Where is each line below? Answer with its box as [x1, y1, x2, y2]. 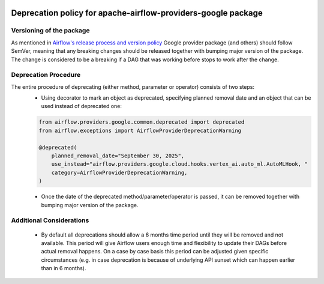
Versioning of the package [11, 26, 90, 35]
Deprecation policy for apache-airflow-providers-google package [11, 8, 263, 18]
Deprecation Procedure [11, 71, 81, 79]
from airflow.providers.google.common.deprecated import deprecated [38, 119, 245, 125]
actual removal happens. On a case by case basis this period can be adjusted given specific [41, 248, 269, 255]
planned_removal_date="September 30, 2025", [51, 153, 185, 159]
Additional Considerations [11, 216, 89, 225]
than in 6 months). [41, 265, 86, 272]
